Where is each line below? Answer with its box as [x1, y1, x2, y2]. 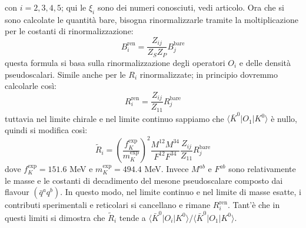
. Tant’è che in [227, 199, 280, 211]
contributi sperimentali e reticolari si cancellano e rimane [5, 199, 211, 211]
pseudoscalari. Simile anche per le [5, 68, 126, 80]
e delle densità [239, 56, 291, 68]
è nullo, [271, 112, 297, 124]
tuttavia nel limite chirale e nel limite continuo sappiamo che [5, 112, 224, 124]
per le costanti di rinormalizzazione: [5, 25, 134, 37]
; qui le [61, 1, 87, 13]
